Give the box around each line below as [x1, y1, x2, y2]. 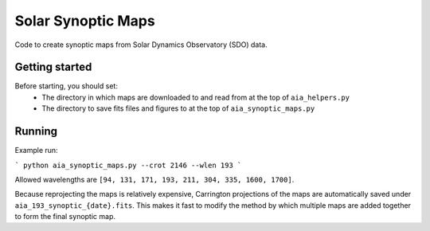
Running [14, 124, 58, 139]
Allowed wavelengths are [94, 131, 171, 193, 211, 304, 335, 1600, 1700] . [14, 174, 295, 184]
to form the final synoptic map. [14, 212, 115, 221]
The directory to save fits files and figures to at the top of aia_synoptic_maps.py [41, 104, 315, 113]
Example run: [14, 146, 59, 155]
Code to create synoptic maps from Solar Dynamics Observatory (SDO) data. [14, 40, 268, 49]
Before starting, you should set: [14, 81, 119, 91]
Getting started [14, 61, 92, 74]
